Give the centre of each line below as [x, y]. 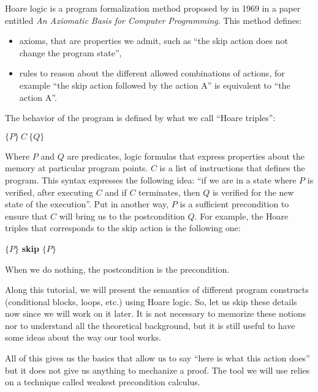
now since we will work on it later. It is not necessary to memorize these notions [156, 313]
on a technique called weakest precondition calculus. [103, 382]
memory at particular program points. [77, 168]
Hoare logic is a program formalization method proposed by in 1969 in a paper [153, 8]
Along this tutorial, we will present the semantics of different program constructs [157, 290]
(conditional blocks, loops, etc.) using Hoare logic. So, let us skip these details [151, 301]
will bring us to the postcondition [122, 216]
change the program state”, [70, 52]
